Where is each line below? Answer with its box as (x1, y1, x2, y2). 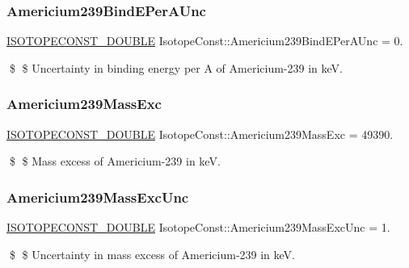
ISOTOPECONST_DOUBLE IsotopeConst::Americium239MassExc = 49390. (6, 125, 394, 142)
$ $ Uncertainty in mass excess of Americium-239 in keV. (9, 245, 295, 262)
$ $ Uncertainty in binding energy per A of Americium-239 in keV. (9, 59, 343, 76)
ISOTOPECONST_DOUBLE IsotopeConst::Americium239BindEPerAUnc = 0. (6, 32, 403, 49)
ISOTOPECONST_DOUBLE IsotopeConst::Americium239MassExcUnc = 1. (6, 219, 390, 236)
